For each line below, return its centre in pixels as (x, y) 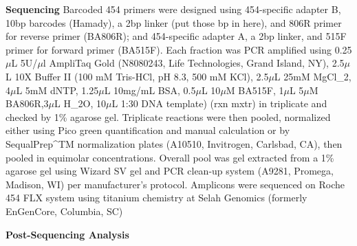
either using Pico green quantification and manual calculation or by (148, 130)
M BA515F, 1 (255, 90)
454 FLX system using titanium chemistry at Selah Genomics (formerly (156, 198)
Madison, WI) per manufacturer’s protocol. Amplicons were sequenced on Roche (175, 184)
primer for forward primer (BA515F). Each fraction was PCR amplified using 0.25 (179, 49)
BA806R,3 (27, 103)
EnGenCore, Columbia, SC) (64, 211)
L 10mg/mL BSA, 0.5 (150, 90)
